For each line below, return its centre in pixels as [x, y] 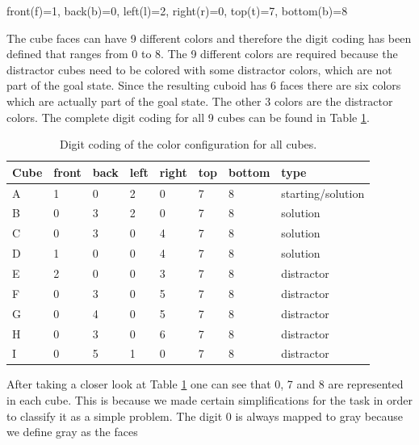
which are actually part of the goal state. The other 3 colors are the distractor [200, 101]
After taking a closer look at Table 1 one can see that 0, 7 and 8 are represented [205, 384]
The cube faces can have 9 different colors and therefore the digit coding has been [209, 38]
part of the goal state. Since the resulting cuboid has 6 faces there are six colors [204, 85]
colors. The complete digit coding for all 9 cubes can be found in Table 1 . [188, 117]
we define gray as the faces [72, 432]
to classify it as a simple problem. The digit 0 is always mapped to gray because [205, 416]
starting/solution [323, 193]
